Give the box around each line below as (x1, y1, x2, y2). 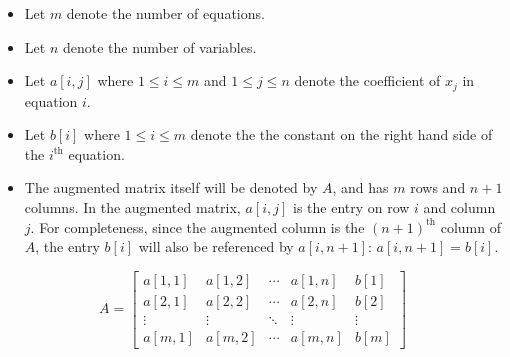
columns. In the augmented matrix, (24, 197, 241, 218)
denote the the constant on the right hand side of (190, 124, 493, 145)
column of (440, 216, 502, 237)
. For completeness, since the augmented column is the (30, 216, 365, 237)
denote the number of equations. (66, 3, 265, 23)
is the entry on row (293, 197, 410, 218)
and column (423, 197, 496, 218)
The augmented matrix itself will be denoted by (24, 177, 318, 198)
